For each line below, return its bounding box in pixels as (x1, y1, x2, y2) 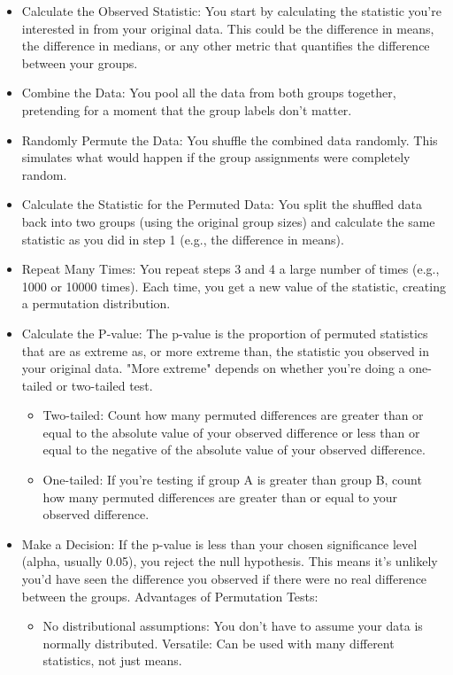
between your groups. (21, 53, 138, 72)
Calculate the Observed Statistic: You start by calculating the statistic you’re (21, 2, 441, 19)
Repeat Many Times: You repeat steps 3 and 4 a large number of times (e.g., (21, 260, 440, 278)
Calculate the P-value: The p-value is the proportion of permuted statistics (21, 323, 428, 342)
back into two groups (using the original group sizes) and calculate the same (21, 212, 435, 230)
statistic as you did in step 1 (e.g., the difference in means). (21, 229, 344, 248)
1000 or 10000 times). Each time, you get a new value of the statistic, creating (21, 276, 446, 295)
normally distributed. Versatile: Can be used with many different (42, 633, 395, 652)
